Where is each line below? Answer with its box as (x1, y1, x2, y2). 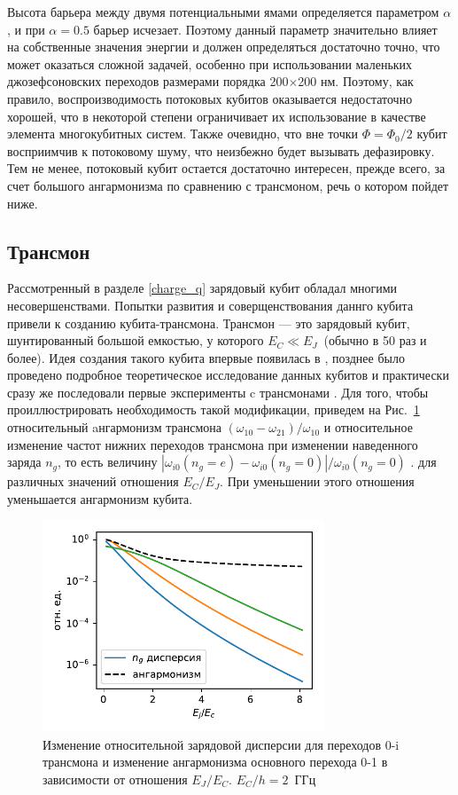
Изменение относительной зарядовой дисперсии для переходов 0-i (43, 735, 400, 753)
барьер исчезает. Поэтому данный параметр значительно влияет (93, 20, 438, 38)
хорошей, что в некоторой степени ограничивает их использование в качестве (7, 106, 426, 125)
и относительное (323, 418, 413, 437)
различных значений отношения (7, 472, 179, 491)
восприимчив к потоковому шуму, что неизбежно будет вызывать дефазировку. (7, 141, 435, 160)
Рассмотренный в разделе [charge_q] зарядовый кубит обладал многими (7, 279, 398, 297)
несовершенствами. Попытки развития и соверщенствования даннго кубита (7, 295, 414, 314)
